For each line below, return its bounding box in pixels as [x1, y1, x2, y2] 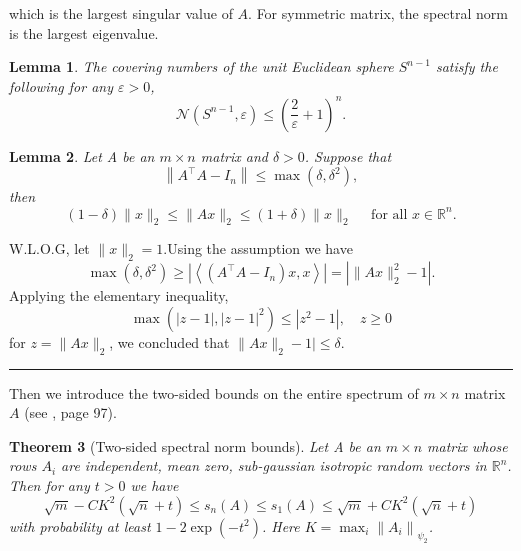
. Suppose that [304, 145, 392, 166]
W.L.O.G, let [9, 238, 90, 259]
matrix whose [427, 435, 508, 456]
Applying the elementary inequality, [9, 285, 229, 306]
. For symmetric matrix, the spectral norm [248, 3, 509, 23]
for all [371, 207, 408, 222]
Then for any [9, 474, 90, 495]
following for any [9, 75, 113, 96]
